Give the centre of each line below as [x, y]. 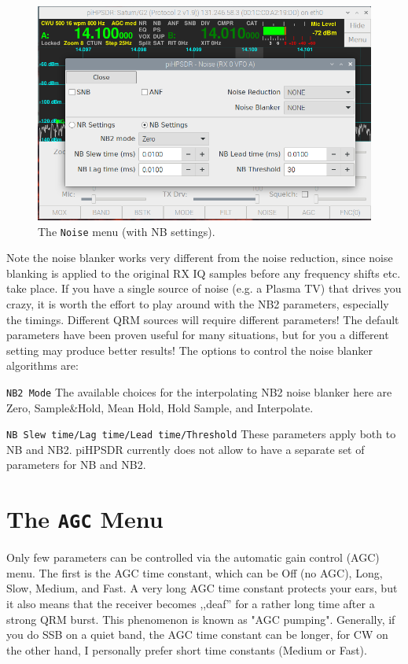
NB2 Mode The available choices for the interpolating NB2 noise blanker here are [199, 391]
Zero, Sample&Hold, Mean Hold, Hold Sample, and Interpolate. [160, 407]
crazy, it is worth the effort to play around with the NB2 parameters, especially [198, 303]
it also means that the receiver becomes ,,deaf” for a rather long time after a [191, 604]
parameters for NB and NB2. [76, 465]
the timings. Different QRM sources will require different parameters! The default [203, 319]
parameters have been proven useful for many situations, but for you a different [198, 335]
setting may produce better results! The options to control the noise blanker [190, 350]
